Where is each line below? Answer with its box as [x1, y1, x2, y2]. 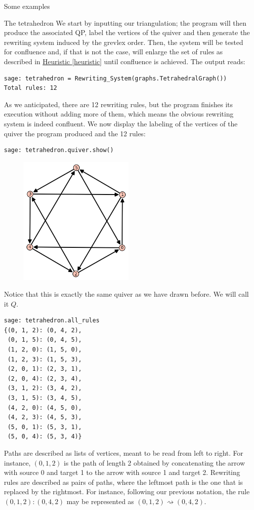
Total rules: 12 [4, 84, 57, 92]
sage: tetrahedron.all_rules [4, 317, 100, 324]
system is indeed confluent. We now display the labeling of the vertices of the [4, 118, 238, 128]
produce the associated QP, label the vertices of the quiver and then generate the [4, 27, 250, 38]
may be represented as [66, 496, 134, 506]
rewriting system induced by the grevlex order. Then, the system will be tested [4, 37, 243, 47]
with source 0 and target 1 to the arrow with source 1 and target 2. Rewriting [4, 467, 240, 477]
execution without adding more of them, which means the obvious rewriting [4, 109, 234, 119]
